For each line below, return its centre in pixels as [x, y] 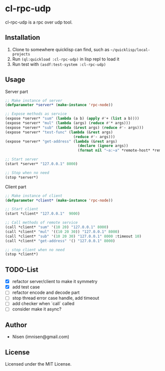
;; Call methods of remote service [41, 223]
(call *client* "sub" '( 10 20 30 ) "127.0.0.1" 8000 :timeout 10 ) [73, 236]
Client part [16, 187]
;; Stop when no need [27, 172]
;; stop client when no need [35, 250]
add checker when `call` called [43, 304]
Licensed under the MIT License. [38, 364]
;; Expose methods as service [36, 114]
